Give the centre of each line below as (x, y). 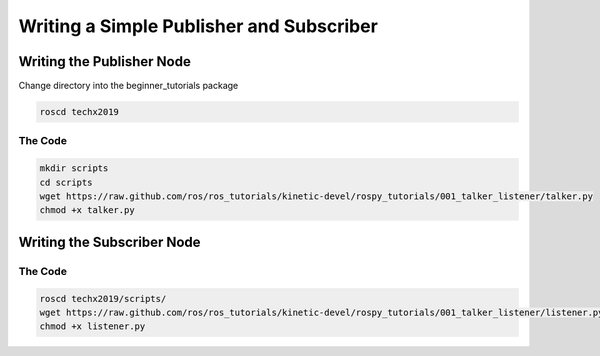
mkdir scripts (74, 168)
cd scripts (66, 182)
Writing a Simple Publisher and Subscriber (198, 26)
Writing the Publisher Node (105, 61)
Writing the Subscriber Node (109, 241)
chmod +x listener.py (92, 326)
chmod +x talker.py (87, 210)
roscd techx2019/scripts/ (103, 298)
